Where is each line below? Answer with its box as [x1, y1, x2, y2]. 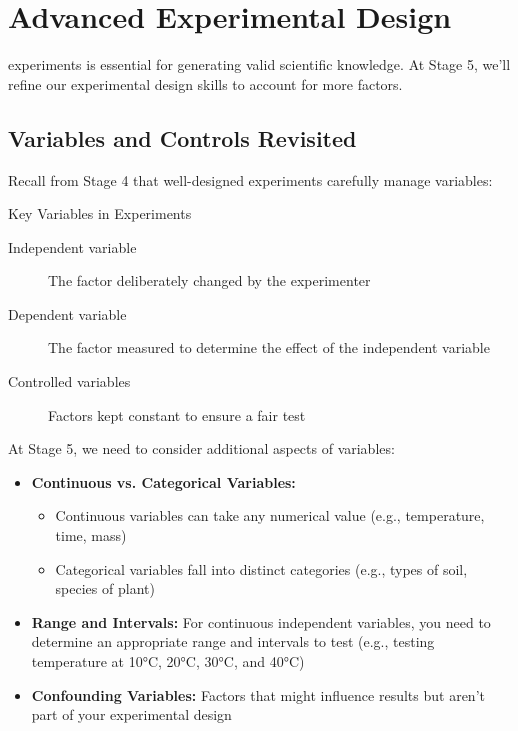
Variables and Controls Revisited [8, 122, 357, 153]
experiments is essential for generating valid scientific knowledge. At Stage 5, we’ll [8, 54, 511, 75]
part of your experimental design [31, 704, 232, 725]
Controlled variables [8, 371, 131, 392]
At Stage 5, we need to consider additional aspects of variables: [8, 438, 395, 459]
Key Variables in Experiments [8, 203, 192, 224]
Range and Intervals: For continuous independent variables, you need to [31, 611, 491, 632]
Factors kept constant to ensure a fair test [48, 404, 306, 425]
